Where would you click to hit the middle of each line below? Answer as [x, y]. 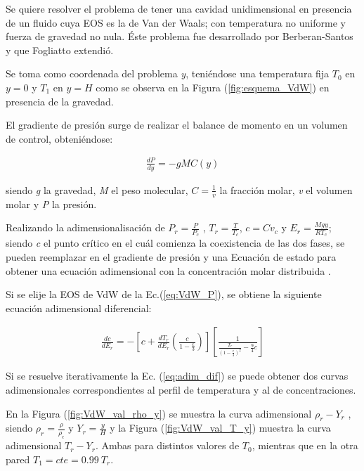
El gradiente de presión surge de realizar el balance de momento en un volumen [177, 125]
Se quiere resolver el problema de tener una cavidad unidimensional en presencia [179, 8]
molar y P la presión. [51, 204]
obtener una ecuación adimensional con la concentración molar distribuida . [168, 270]
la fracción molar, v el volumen [286, 189]
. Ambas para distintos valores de [167, 445]
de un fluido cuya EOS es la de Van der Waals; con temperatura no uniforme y [176, 22]
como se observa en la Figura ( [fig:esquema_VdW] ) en [213, 87]
